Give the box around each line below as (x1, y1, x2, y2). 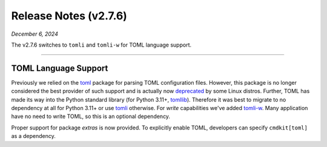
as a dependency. (11, 132, 56, 140)
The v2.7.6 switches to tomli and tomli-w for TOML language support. (11, 41, 192, 48)
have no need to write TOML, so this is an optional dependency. (11, 113, 171, 120)
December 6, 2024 (11, 30, 59, 38)
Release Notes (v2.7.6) (11, 9, 127, 22)
